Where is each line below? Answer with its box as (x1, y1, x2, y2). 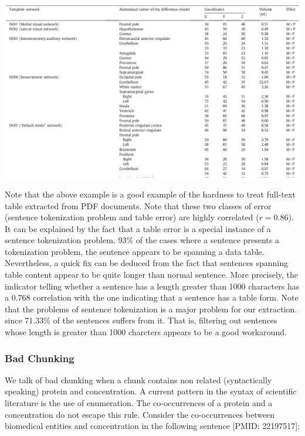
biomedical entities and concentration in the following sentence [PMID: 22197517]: (5, 420, 300, 432)
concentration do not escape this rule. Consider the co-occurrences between (5, 408, 275, 420)
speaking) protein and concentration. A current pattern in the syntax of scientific (5, 385, 297, 397)
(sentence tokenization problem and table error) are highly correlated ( (5, 211, 259, 223)
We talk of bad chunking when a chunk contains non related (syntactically (5, 373, 272, 386)
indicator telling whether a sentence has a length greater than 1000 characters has (5, 280, 300, 292)
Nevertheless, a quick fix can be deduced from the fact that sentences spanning (5, 257, 289, 269)
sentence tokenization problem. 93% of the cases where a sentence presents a (5, 234, 279, 246)
